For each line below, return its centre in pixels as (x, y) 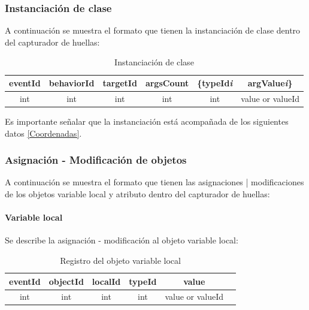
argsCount (167, 83)
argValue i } (270, 83)
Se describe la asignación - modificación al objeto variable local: (122, 240)
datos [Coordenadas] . (43, 133)
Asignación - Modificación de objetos (96, 160)
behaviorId (72, 83)
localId (106, 281)
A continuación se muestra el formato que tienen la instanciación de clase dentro (153, 30)
